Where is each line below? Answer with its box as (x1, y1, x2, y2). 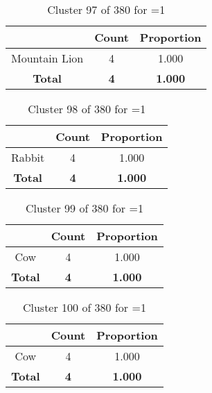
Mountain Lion (11, 50, 84, 66)
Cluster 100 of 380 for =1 (22, 299, 146, 315)
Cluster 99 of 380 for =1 (25, 200, 143, 216)
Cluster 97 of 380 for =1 (47, 1, 166, 17)
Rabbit (11, 149, 45, 165)
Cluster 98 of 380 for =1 (28, 101, 146, 117)
